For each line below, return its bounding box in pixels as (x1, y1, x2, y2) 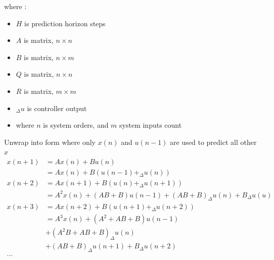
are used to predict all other (170, 136, 257, 147)
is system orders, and (43, 120, 109, 130)
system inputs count (119, 120, 182, 130)
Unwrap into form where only (4, 136, 96, 147)
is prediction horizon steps (24, 18, 106, 28)
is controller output (27, 102, 87, 113)
